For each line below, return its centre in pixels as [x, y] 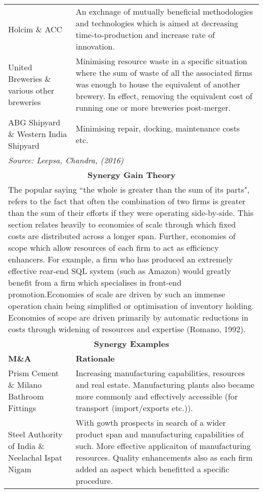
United [20, 67]
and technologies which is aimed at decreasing [157, 23]
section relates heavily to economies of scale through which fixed [122, 224]
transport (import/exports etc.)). [134, 408]
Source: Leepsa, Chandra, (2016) [66, 160]
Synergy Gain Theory [131, 175]
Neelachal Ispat [35, 457]
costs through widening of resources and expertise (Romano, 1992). [127, 329]
